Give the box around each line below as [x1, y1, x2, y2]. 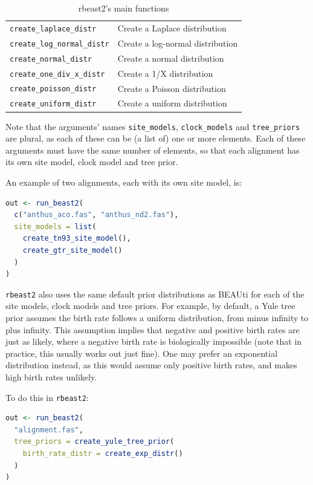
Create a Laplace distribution [117, 21, 227, 34]
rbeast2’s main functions [78, 2, 169, 14]
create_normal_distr [10, 54, 92, 63]
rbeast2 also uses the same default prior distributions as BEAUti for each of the [5, 287, 305, 300]
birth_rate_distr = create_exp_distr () [22, 449, 183, 458]
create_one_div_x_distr [10, 70, 105, 79]
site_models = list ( [14, 222, 97, 231]
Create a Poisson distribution [117, 82, 226, 94]
